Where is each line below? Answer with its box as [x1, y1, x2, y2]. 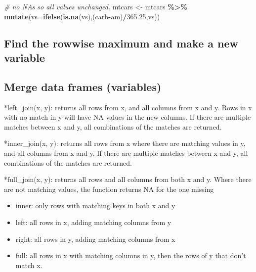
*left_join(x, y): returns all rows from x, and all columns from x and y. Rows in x [4, 102, 252, 112]
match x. [15, 260, 43, 270]
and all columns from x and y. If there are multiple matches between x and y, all [4, 147, 248, 158]
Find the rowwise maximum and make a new [4, 35, 239, 50]
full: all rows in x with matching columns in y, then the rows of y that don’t [15, 250, 246, 261]
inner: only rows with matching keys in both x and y [15, 200, 175, 211]
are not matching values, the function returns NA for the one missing [4, 183, 214, 194]
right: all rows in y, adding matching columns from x [15, 233, 175, 244]
